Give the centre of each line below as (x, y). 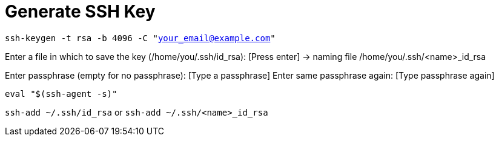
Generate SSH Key (80, 11)
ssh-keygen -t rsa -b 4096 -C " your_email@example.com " (140, 38)
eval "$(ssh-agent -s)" (61, 93)
